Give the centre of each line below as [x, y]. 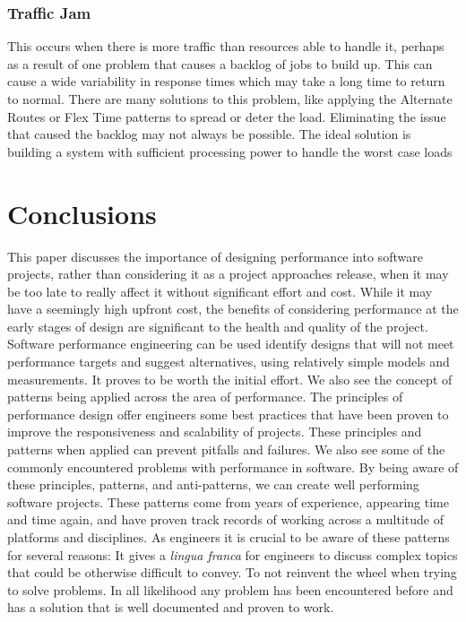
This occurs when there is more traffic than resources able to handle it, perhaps [226, 46]
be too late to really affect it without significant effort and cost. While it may [220, 291]
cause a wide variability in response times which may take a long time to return [226, 81]
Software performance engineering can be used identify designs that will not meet [231, 344]
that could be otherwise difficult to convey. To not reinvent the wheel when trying [232, 572]
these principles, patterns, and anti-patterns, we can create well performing [213, 484]
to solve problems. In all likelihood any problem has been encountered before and [230, 589]
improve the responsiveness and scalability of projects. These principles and [215, 432]
